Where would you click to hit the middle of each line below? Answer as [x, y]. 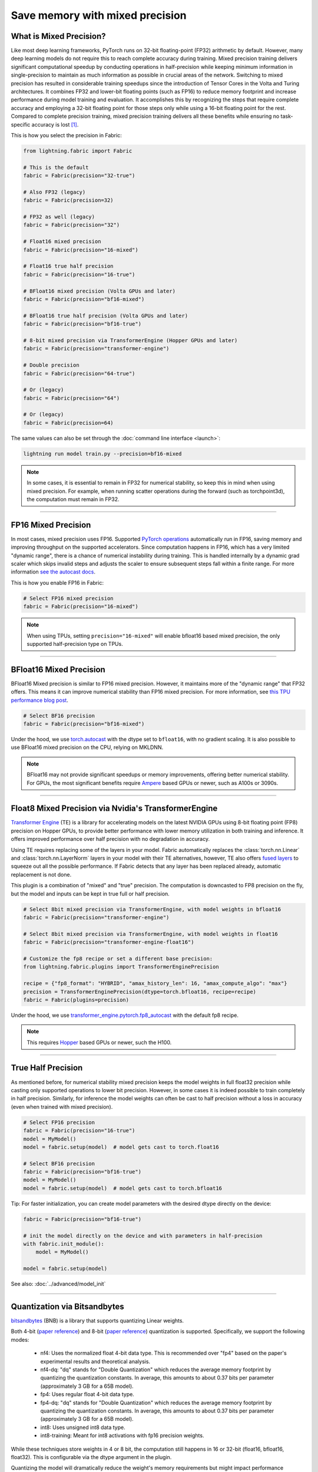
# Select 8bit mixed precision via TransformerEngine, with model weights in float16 [150, 934]
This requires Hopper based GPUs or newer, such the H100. [99, 1042]
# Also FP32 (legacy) [54, 192]
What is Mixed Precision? [58, 36]
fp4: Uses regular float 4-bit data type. [87, 1394]
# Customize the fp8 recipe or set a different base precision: [118, 959]
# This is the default [56, 167]
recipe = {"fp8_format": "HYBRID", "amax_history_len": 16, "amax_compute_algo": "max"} [155, 984]
